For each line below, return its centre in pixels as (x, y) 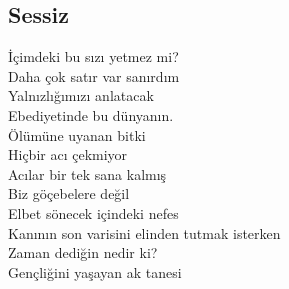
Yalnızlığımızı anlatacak (81, 95)
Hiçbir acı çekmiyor (68, 154)
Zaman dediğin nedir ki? (83, 252)
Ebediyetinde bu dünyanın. (91, 114)
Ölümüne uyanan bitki (77, 134)
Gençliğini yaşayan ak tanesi (95, 271)
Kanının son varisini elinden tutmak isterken (144, 232)
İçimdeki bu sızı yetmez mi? (93, 56)
